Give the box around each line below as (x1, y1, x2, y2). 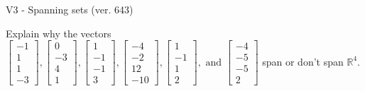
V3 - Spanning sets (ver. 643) (6, 2, 134, 16)
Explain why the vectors (6, 25, 111, 40)
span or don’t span (262, 54, 344, 68)
